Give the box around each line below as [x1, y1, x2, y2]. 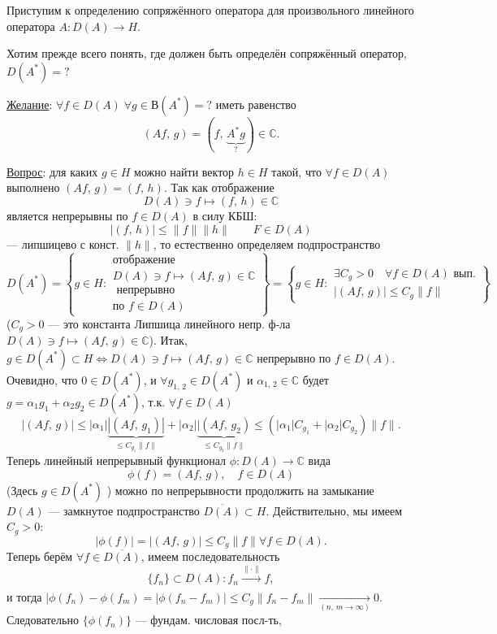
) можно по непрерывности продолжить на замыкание [106, 481, 374, 498]
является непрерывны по [6, 206, 128, 224]
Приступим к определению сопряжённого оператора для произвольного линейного [6, 2, 414, 18]
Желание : [6, 95, 53, 112]
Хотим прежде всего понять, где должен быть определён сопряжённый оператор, [6, 45, 407, 62]
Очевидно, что [6, 371, 78, 388]
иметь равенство [215, 95, 296, 112]
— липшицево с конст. [6, 235, 119, 252]
